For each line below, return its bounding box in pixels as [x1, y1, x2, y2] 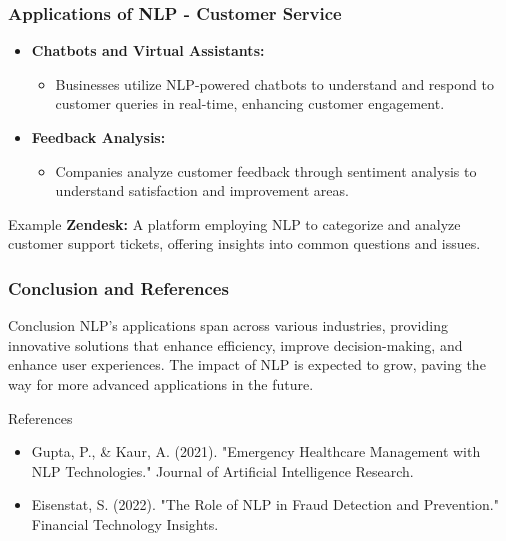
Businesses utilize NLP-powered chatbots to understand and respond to [55, 73, 494, 94]
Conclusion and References [8, 275, 229, 300]
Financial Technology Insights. [31, 513, 219, 534]
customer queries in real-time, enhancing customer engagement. [55, 93, 445, 114]
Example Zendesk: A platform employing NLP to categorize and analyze [8, 213, 461, 234]
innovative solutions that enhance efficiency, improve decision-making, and [8, 334, 463, 355]
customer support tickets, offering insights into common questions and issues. [8, 233, 481, 254]
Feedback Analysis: [31, 127, 166, 147]
